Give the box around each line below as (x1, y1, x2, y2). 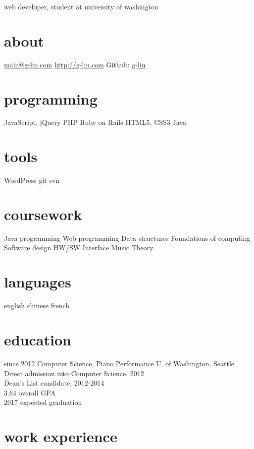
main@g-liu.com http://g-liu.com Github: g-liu (4, 59, 146, 69)
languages (4, 272, 71, 292)
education (4, 329, 71, 349)
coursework (4, 204, 82, 224)
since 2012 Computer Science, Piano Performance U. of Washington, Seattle (4, 358, 235, 368)
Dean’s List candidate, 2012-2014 (4, 378, 104, 388)
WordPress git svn (4, 175, 60, 185)
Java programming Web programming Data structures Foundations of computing (4, 232, 251, 243)
